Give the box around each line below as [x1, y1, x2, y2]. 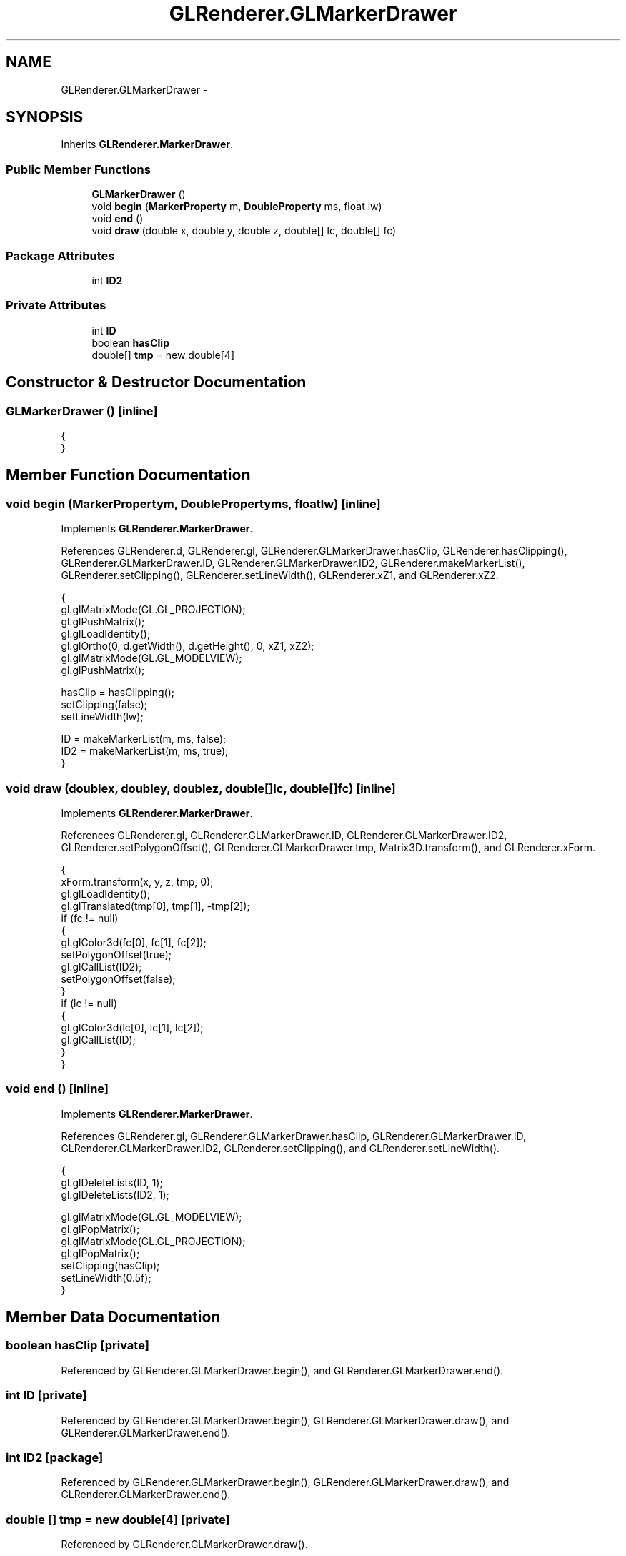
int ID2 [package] [6, 1450, 104, 1465]
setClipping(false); [61, 698, 147, 711]
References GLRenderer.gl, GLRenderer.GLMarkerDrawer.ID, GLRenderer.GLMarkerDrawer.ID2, [61, 828, 507, 841]
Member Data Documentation [6, 1308, 221, 1327]
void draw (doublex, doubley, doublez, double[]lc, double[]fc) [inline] [6, 781, 396, 796]
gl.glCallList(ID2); [61, 960, 142, 973]
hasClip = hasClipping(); [61, 686, 175, 699]
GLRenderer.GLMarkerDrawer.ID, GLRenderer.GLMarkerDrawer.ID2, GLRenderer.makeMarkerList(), [61, 557, 525, 570]
